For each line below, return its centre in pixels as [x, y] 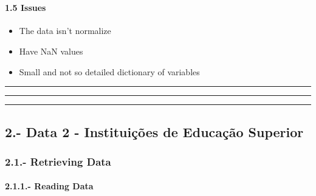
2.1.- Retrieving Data [58, 161]
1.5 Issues [26, 8]
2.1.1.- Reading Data [49, 186]
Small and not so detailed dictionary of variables [109, 71]
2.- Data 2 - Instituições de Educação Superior [154, 131]
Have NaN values [51, 51]
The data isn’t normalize [65, 31]
